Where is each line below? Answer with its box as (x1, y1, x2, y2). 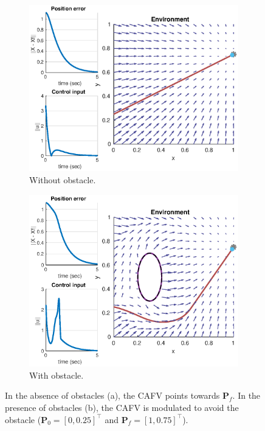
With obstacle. (29, 368, 84, 381)
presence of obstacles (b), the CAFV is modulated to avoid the (5, 401, 239, 413)
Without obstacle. (29, 173, 96, 186)
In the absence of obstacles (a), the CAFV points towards (5, 389, 220, 402)
